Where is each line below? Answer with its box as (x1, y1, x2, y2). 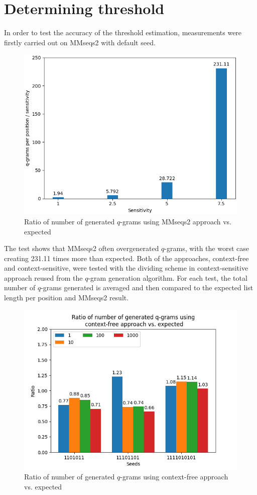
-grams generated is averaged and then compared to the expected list (41, 282, 253, 293)
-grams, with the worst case (164, 243, 249, 254)
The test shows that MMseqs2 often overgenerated (4, 243, 159, 254)
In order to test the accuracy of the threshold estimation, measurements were (4, 27, 242, 38)
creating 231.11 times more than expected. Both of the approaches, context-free (4, 253, 249, 263)
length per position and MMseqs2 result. (4, 292, 129, 303)
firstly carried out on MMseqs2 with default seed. (4, 37, 156, 47)
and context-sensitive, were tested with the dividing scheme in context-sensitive (4, 263, 248, 273)
